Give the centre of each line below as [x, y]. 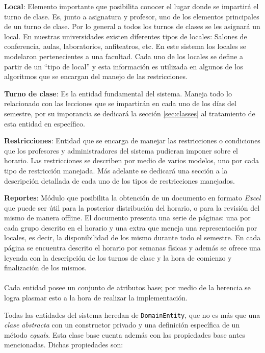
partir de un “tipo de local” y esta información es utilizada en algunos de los [124, 66]
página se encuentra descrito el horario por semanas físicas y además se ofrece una [132, 248]
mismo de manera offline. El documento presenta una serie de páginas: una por [127, 218]
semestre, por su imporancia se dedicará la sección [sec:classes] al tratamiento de [130, 113]
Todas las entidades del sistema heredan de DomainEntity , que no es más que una [132, 314]
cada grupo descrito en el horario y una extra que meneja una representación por [131, 227]
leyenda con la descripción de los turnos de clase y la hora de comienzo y [118, 257]
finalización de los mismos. [45, 268]
